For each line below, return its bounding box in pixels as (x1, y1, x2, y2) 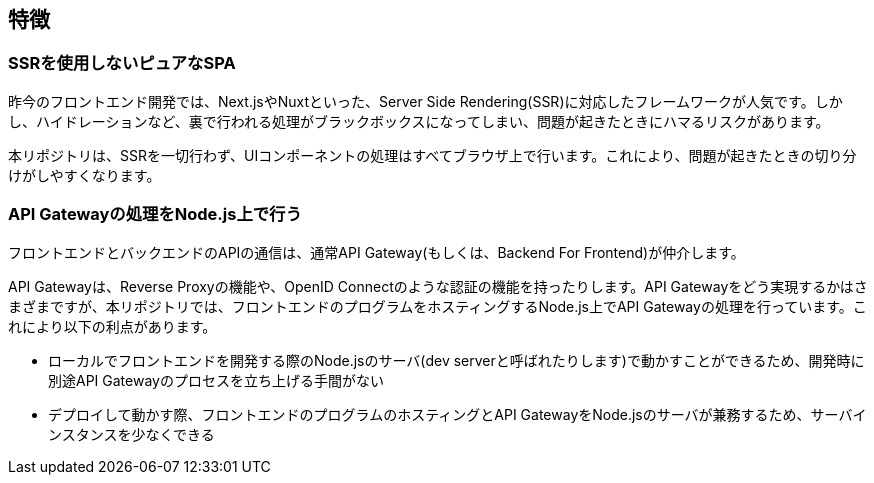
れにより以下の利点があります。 (8, 317, 217, 335)
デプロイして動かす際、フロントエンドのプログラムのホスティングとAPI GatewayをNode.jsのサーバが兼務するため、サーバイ (48, 405, 867, 423)
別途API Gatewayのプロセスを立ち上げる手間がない (48, 371, 384, 389)
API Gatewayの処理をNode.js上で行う (8, 204, 302, 225)
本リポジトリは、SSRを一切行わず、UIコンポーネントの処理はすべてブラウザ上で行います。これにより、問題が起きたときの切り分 (8, 146, 857, 164)
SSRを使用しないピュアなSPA (8, 53, 236, 74)
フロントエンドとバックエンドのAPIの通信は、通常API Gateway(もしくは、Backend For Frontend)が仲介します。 (8, 243, 745, 261)
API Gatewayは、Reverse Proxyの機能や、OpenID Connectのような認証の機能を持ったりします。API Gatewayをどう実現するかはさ (8, 277, 868, 295)
